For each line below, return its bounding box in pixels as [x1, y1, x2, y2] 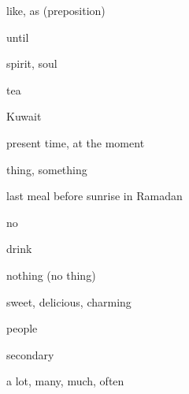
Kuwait [6, 108, 42, 125]
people [6, 320, 38, 336]
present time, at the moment [6, 134, 145, 151]
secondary [6, 346, 54, 362]
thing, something [6, 161, 87, 177]
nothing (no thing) [6, 266, 96, 283]
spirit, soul [6, 55, 57, 72]
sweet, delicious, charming [6, 293, 132, 310]
